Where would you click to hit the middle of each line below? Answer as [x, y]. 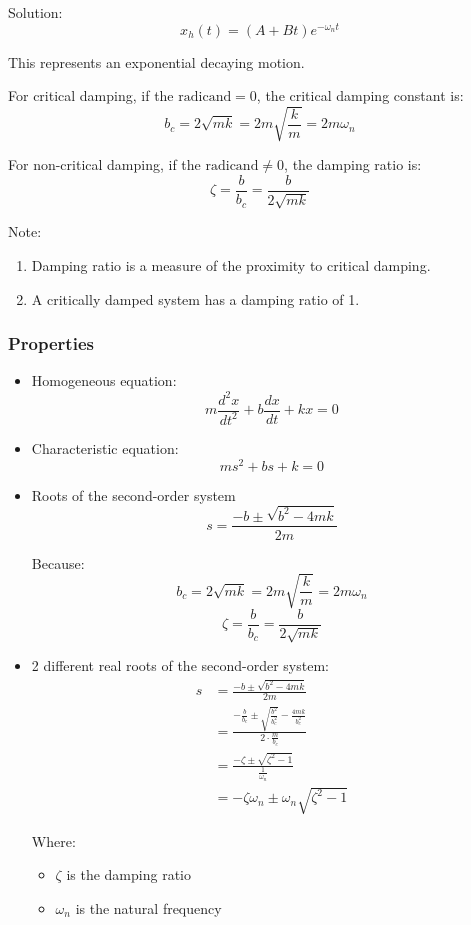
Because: [58, 562]
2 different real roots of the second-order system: [180, 665]
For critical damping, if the [91, 95]
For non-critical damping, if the [104, 164]
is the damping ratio [128, 874]
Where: [53, 840]
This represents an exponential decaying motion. [156, 61]
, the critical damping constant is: [360, 95]
